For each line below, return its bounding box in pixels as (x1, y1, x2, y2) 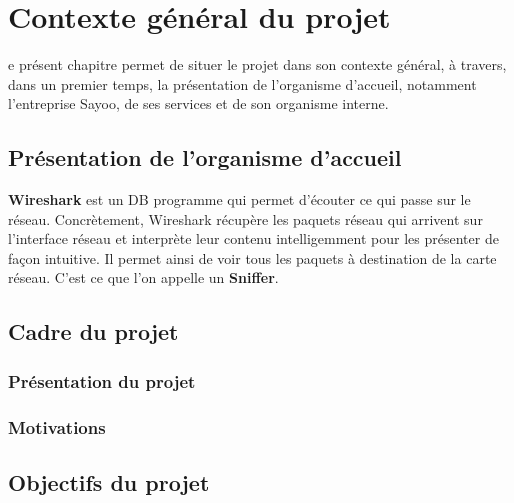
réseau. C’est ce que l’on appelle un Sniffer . (8, 267, 279, 288)
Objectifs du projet (8, 466, 210, 497)
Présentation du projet (8, 368, 196, 393)
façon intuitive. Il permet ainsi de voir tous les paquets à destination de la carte (8, 247, 497, 268)
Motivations (8, 414, 106, 439)
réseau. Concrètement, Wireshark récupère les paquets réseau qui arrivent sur (8, 208, 483, 229)
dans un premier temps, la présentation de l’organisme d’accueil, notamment (8, 73, 477, 94)
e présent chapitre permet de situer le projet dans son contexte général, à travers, (8, 54, 507, 75)
